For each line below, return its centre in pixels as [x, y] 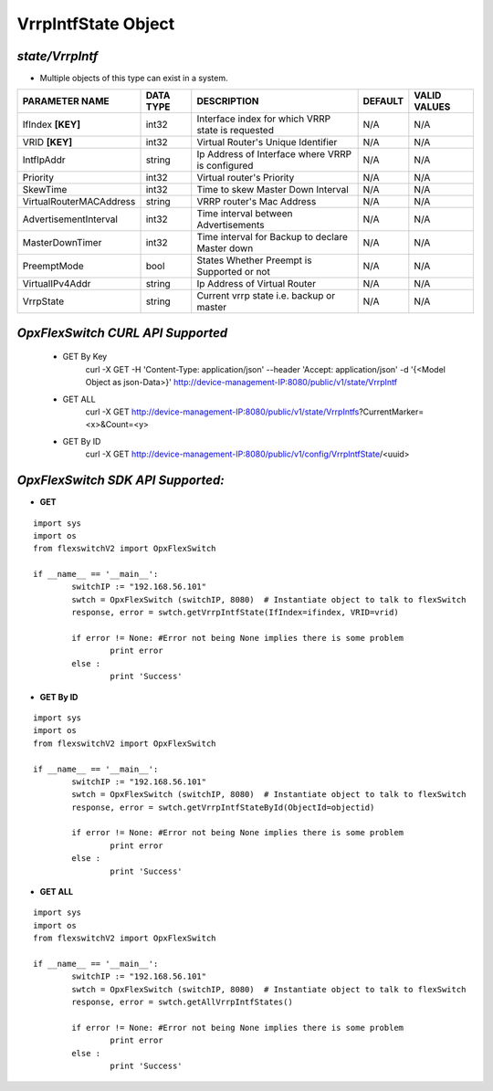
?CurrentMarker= [392, 412]
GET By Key [85, 357]
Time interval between [245, 214]
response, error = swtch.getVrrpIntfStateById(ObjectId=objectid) [223, 807]
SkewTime [45, 190]
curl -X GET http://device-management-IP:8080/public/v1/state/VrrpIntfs [222, 412]
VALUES [432, 107]
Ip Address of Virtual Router [257, 284]
